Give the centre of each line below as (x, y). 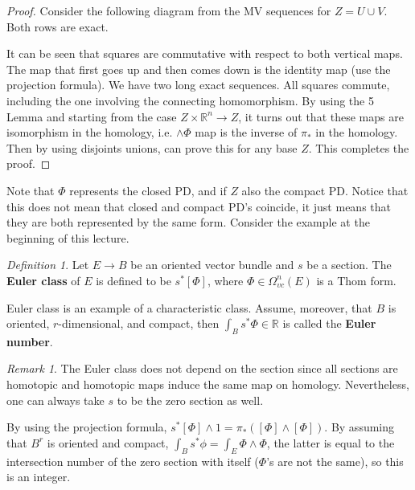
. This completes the (359, 147)
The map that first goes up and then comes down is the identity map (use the (199, 69)
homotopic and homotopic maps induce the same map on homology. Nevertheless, (208, 384)
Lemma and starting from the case (92, 116)
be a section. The (349, 265)
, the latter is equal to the (331, 442)
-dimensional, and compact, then (139, 323)
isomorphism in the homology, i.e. (90, 132)
